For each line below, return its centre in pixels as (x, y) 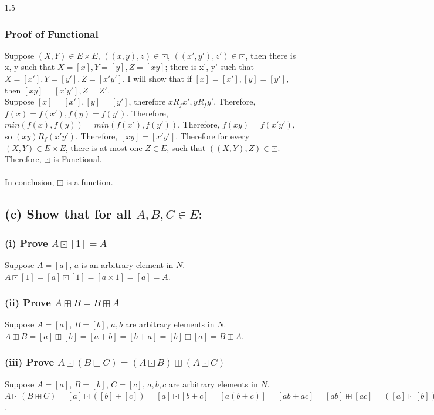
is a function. (89, 182)
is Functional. (77, 159)
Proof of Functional (52, 33)
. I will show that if (157, 78)
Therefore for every (215, 135)
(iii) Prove (30, 362)
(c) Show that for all (68, 214)
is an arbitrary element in (127, 264)
